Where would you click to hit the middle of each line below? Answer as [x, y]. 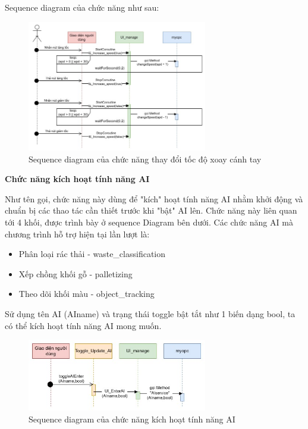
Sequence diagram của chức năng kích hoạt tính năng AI [132, 419]
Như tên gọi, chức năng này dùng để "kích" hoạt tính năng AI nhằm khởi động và [154, 198]
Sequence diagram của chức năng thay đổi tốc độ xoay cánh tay [145, 159]
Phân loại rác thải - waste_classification [92, 254]
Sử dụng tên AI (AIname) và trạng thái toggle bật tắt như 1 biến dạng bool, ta [150, 314]
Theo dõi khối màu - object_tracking [87, 294]
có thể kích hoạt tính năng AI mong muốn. [83, 325]
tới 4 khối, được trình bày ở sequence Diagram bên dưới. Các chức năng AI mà [149, 222]
